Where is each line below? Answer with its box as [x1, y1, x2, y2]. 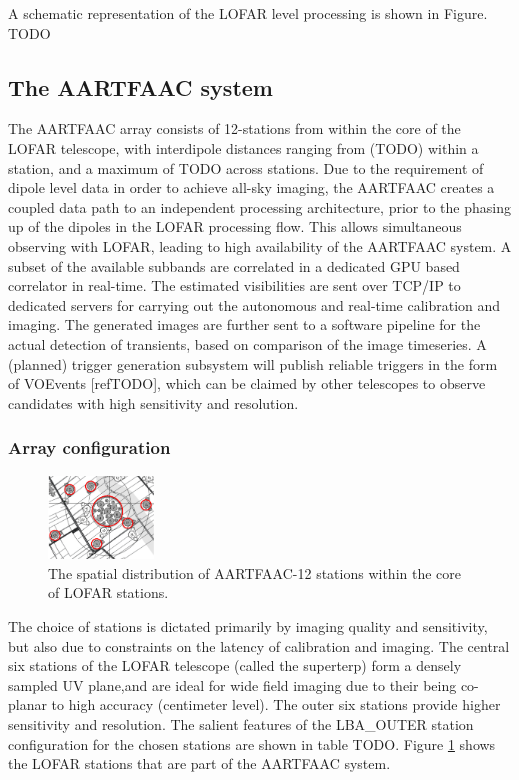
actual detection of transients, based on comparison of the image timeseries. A [8, 333, 487, 354]
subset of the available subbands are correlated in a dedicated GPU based [8, 255, 460, 276]
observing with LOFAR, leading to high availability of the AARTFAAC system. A [8, 235, 512, 256]
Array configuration [8, 435, 171, 460]
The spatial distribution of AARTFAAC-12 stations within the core [48, 562, 462, 583]
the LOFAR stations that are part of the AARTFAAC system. [8, 753, 391, 774]
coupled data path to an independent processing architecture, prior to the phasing [8, 196, 511, 217]
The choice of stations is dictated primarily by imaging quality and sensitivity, [8, 616, 488, 637]
